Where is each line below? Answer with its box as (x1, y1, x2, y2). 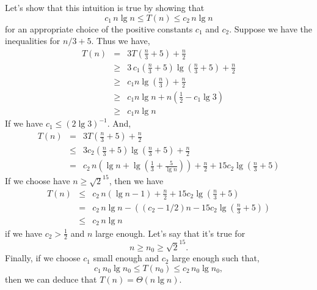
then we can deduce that (5, 273, 97, 286)
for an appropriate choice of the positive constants (5, 22, 193, 35)
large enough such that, (172, 251, 260, 264)
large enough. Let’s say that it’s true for (95, 226, 246, 239)
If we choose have (5, 174, 70, 187)
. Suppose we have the (229, 22, 313, 35)
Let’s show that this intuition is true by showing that (5, 1, 205, 13)
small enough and (93, 251, 159, 264)
